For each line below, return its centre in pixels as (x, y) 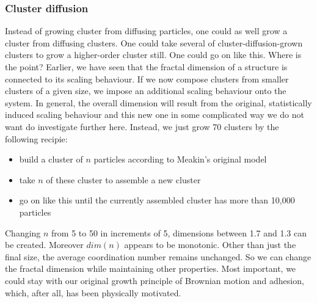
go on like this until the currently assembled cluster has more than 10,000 (157, 200)
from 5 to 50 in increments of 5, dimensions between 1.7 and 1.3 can (179, 232)
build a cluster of (51, 159)
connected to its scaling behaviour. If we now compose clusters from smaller (147, 78)
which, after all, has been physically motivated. (93, 292)
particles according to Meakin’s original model (180, 159)
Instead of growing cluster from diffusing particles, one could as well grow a (146, 31)
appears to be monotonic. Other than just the (210, 245)
